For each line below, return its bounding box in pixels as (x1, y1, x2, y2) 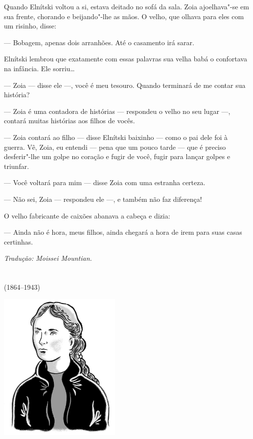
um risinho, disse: (4, 21, 56, 31)
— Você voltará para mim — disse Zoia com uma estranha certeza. (4, 177, 206, 188)
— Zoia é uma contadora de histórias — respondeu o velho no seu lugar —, (4, 106, 230, 116)
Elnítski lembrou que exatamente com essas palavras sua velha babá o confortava (4, 54, 247, 64)
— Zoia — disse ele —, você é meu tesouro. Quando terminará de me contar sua (4, 80, 246, 90)
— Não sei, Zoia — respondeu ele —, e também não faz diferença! (4, 193, 202, 204)
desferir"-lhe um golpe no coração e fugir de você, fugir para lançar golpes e (4, 151, 230, 162)
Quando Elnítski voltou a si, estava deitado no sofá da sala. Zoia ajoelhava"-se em (4, 1, 249, 11)
